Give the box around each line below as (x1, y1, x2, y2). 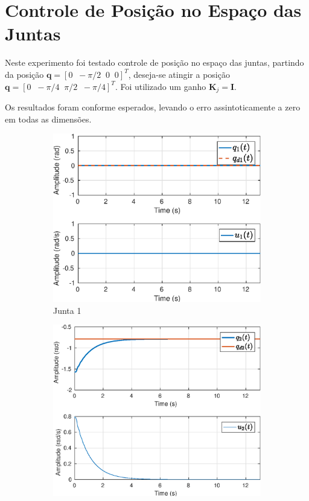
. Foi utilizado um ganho (115, 80, 206, 92)
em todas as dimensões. (5, 112, 92, 125)
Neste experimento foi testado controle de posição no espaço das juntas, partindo (5, 56, 304, 69)
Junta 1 (53, 304, 81, 316)
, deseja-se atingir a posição (128, 68, 230, 80)
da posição (5, 68, 44, 80)
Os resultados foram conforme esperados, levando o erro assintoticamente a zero (5, 100, 301, 113)
